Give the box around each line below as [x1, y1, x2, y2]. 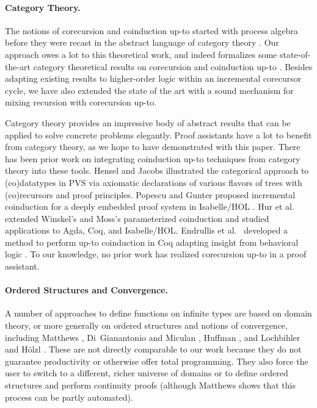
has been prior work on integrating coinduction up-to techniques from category [5, 152, 301, 165]
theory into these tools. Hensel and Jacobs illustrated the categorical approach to [5, 164, 309, 177]
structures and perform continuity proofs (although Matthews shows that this [5, 379, 296, 392]
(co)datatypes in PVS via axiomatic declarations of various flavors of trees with [5, 176, 302, 188]
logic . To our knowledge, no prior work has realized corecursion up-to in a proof [5, 248, 307, 260]
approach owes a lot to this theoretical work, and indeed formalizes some [5, 48, 277, 60]
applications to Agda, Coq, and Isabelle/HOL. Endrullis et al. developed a [5, 224, 288, 237]
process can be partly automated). [5, 390, 133, 403]
